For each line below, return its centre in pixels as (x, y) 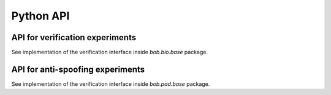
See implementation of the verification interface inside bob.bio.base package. (110, 52)
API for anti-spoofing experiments (78, 69)
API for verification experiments (74, 37)
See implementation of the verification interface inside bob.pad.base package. (111, 84)
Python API (40, 16)
